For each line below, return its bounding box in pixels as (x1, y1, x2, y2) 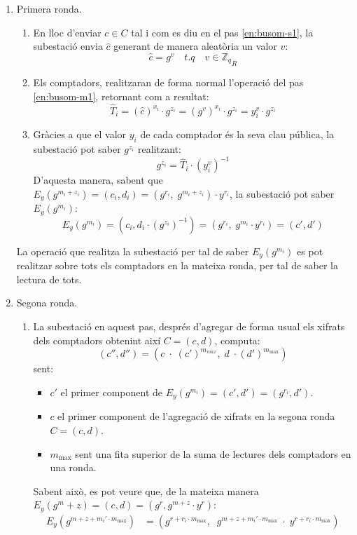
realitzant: (138, 142, 181, 156)
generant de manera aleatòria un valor (113, 39, 277, 53)
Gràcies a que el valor (33, 127, 127, 142)
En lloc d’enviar (33, 25, 101, 39)
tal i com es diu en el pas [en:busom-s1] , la (131, 25, 314, 39)
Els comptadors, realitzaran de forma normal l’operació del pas (33, 75, 304, 90)
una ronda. (50, 460, 97, 475)
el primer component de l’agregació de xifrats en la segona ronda (57, 409, 335, 424)
